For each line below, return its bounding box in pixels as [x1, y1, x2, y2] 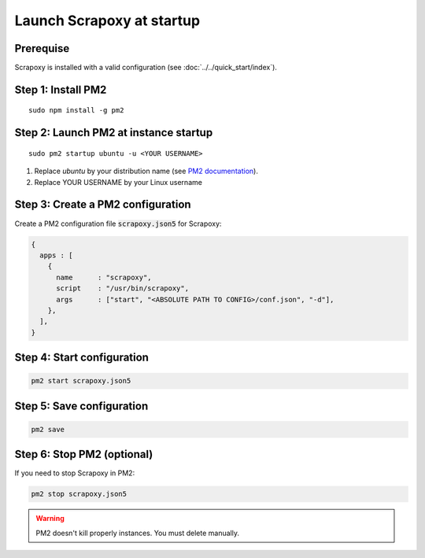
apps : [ [39, 250, 73, 260]
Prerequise [14, 42, 70, 55]
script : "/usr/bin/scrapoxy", [56, 284, 189, 293]
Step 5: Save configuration [14, 399, 149, 412]
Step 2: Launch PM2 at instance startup [14, 126, 213, 139]
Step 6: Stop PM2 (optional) [14, 448, 153, 461]
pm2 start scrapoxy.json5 [31, 376, 131, 386]
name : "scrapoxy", [56, 272, 153, 282]
